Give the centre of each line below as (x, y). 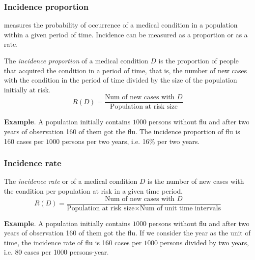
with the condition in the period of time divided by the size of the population (121, 80)
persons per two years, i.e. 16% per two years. (131, 141)
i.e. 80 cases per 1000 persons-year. (57, 252)
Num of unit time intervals (180, 208)
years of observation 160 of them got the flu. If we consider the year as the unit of (127, 233)
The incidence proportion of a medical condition (76, 60)
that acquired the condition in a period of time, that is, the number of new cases (126, 70)
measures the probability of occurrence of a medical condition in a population (121, 25)
